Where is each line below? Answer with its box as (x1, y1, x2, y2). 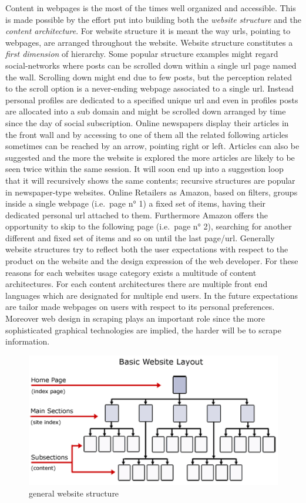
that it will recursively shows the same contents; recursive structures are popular (5, 174, 295, 186)
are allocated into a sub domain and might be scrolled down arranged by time (5, 105, 286, 117)
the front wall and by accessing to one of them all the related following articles (5, 128, 288, 140)
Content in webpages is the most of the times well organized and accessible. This (5, 2, 296, 13)
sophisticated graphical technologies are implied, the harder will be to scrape (5, 323, 281, 336)
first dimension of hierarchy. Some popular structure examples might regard (5, 48, 278, 60)
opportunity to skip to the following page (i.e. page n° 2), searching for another (5, 220, 292, 232)
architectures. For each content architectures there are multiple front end (5, 278, 268, 290)
